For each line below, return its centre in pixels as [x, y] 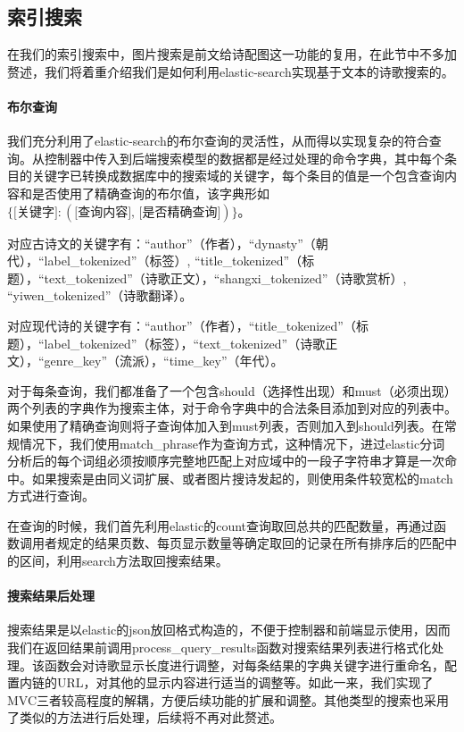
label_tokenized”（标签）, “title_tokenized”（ [173, 261]
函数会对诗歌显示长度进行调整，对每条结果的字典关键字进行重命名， [244, 665]
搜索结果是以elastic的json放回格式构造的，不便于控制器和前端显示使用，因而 [229, 630]
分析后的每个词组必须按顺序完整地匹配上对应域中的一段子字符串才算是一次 [226, 461]
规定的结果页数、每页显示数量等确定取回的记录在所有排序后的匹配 [250, 543]
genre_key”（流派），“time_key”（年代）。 [164, 361]
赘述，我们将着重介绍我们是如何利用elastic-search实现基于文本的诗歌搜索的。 [231, 71]
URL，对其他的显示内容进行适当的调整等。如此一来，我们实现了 [245, 682]
